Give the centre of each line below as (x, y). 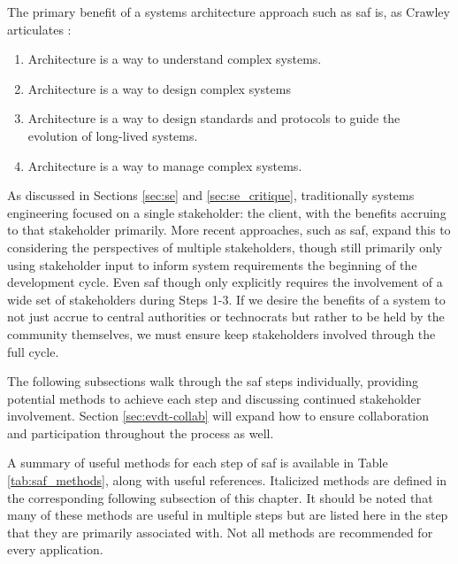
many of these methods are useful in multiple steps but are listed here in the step (228, 515)
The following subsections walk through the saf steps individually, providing (213, 381)
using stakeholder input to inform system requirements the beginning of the (212, 264)
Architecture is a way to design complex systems (159, 88)
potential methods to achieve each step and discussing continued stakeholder (214, 398)
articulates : (39, 29)
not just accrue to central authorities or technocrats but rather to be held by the (226, 317)
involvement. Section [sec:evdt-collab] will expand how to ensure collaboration (218, 416)
